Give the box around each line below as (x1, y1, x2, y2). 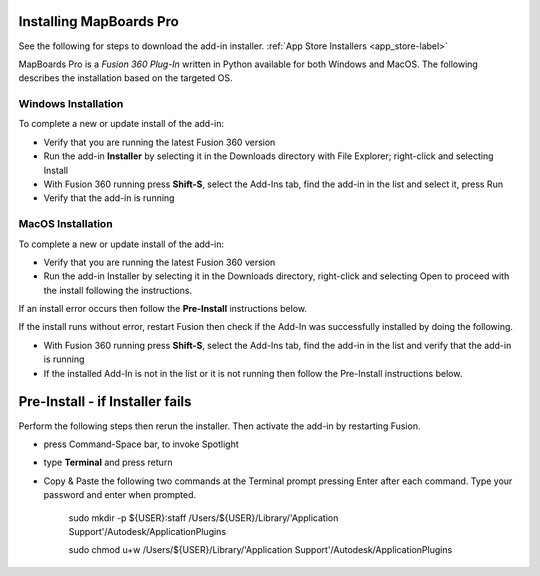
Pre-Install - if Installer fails (18, 393, 192, 410)
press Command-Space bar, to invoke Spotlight (43, 438, 239, 450)
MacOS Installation (18, 217, 114, 231)
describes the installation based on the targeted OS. (18, 72, 234, 84)
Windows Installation (18, 97, 124, 111)
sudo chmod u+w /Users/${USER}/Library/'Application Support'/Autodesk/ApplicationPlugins (68, 544, 453, 556)
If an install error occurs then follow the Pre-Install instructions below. (18, 303, 307, 315)
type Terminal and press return (43, 456, 173, 469)
